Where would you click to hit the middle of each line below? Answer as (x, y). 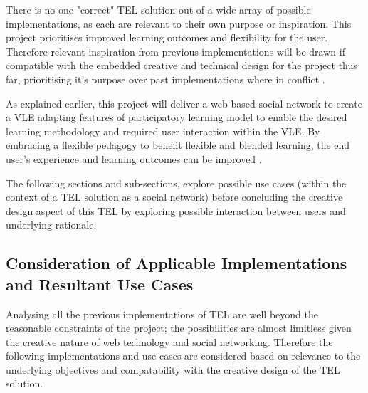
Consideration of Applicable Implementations (177, 263)
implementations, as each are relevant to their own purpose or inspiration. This (179, 23)
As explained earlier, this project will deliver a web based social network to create (184, 103)
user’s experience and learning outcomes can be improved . (134, 158)
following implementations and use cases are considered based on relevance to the (183, 356)
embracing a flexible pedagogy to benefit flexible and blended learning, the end (178, 145)
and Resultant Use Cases (100, 284)
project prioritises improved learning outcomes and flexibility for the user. (167, 37)
